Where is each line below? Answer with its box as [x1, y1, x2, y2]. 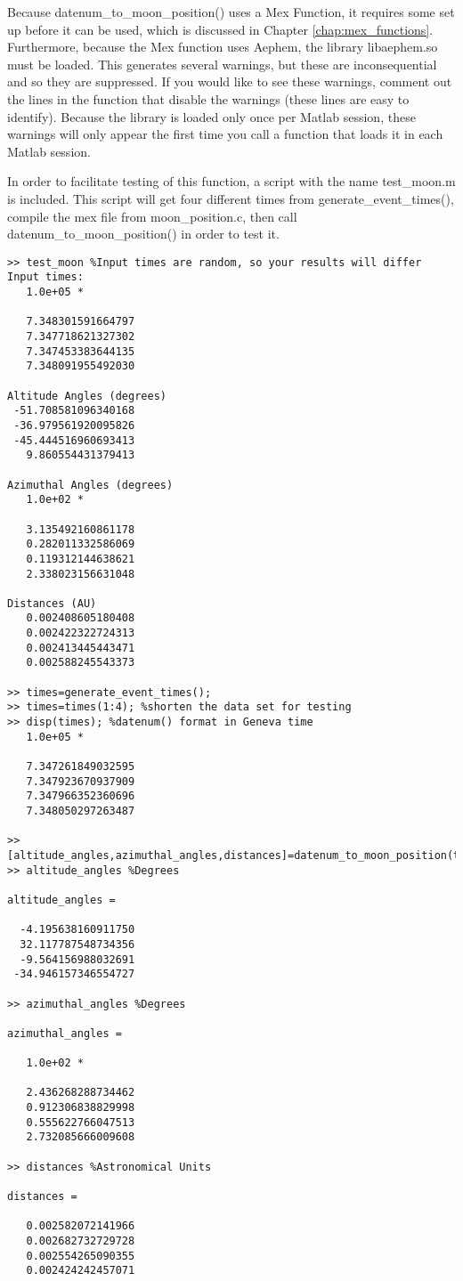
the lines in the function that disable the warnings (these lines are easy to [7, 89, 410, 108]
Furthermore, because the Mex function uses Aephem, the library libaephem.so [7, 37, 438, 56]
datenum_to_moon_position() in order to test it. [7, 224, 280, 243]
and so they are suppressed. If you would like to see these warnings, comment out [7, 72, 452, 91]
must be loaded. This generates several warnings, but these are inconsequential [7, 54, 437, 73]
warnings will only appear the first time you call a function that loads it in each [7, 125, 443, 143]
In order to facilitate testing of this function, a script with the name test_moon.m [7, 172, 456, 191]
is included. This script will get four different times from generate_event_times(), [7, 189, 454, 207]
